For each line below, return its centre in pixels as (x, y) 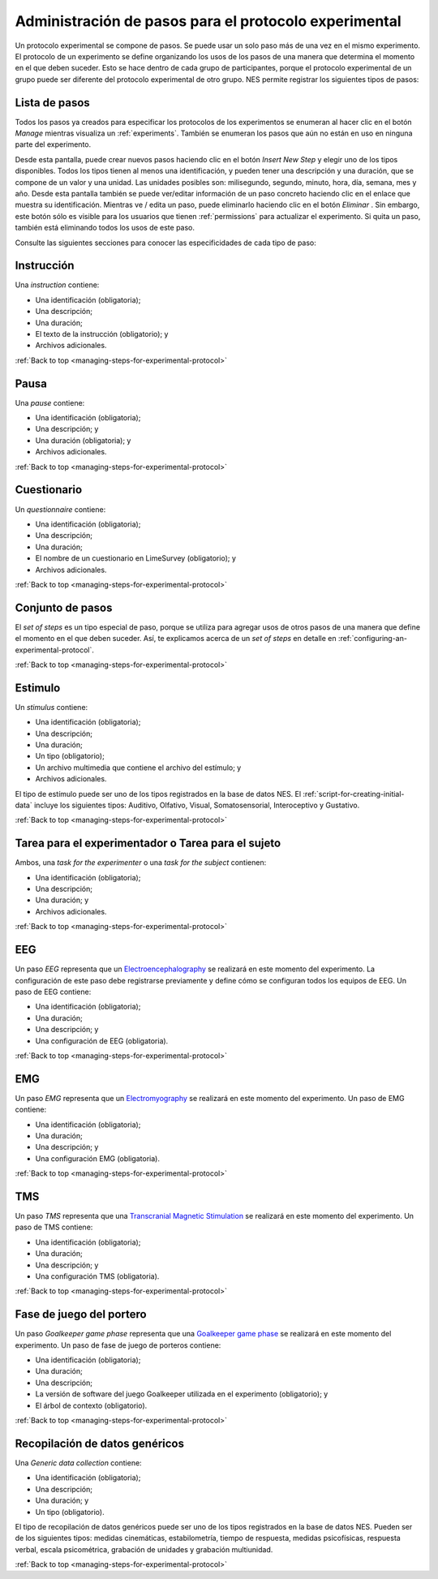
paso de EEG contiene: (53, 992)
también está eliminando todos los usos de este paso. (105, 228)
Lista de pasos (53, 103)
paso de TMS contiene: (54, 1227)
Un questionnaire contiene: (60, 509)
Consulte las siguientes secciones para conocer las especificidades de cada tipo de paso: (165, 243)
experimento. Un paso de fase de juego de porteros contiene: (118, 1345)
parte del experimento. (53, 144)
